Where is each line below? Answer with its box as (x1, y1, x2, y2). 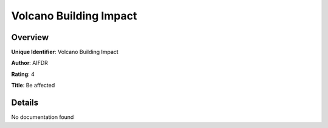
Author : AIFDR (11, 59, 49, 67)
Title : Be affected (11, 82, 55, 89)
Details (11, 98, 39, 108)
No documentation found (11, 113, 74, 121)
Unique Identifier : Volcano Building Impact (11, 49, 118, 56)
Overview (11, 32, 49, 42)
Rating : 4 (11, 70, 35, 78)
